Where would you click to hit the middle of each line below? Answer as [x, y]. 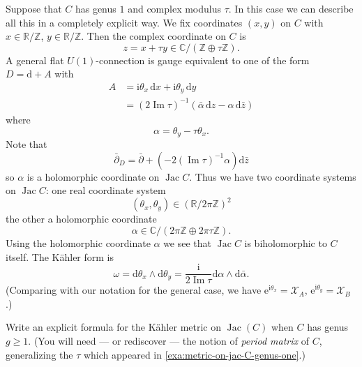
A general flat [35, 60]
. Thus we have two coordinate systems [273, 176]
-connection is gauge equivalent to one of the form [203, 60]
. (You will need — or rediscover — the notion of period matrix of [169, 340]
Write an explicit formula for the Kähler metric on [113, 327]
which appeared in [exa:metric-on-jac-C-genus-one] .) [194, 354]
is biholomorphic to [286, 242]
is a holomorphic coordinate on [93, 176]
